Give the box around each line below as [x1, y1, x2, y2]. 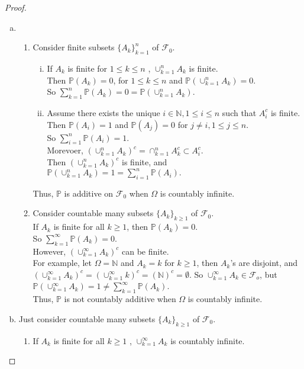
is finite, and [122, 155, 167, 168]
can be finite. [121, 245, 169, 257]
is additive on [64, 187, 114, 199]
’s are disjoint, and [230, 256, 298, 269]
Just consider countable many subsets [18, 312, 156, 325]
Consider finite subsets [33, 41, 115, 53]
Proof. [5, 1, 27, 13]
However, [33, 245, 66, 257]
